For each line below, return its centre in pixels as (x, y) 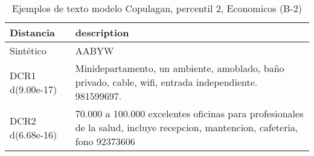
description (102, 32)
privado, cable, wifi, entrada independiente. (166, 82)
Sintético (28, 50)
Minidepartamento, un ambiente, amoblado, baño (180, 68)
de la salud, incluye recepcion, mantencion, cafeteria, (187, 127)
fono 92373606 (105, 141)
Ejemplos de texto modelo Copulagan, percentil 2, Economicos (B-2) (157, 8)
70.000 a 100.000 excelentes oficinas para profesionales (189, 113)
